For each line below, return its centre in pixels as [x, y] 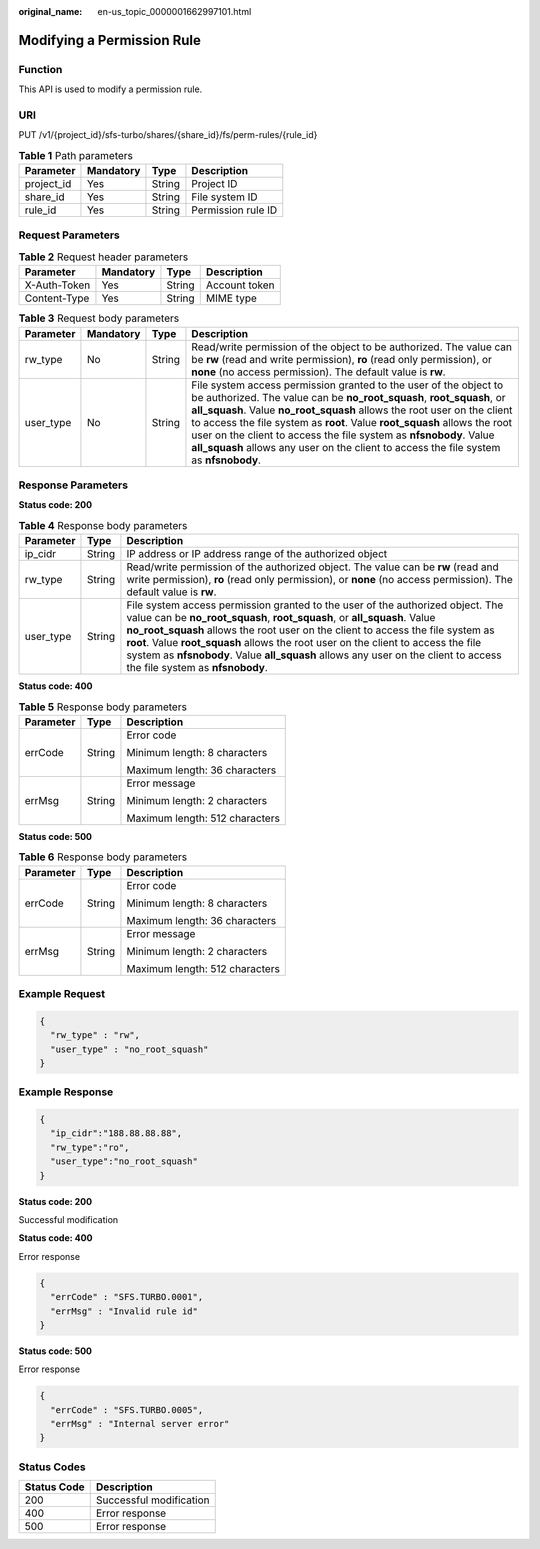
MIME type [231, 298]
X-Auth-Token [57, 285]
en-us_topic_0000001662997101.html [174, 11]
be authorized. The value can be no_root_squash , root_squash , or [348, 397]
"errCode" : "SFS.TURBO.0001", [127, 1297]
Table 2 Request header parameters [103, 257]
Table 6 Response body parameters [103, 857]
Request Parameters [69, 235]
